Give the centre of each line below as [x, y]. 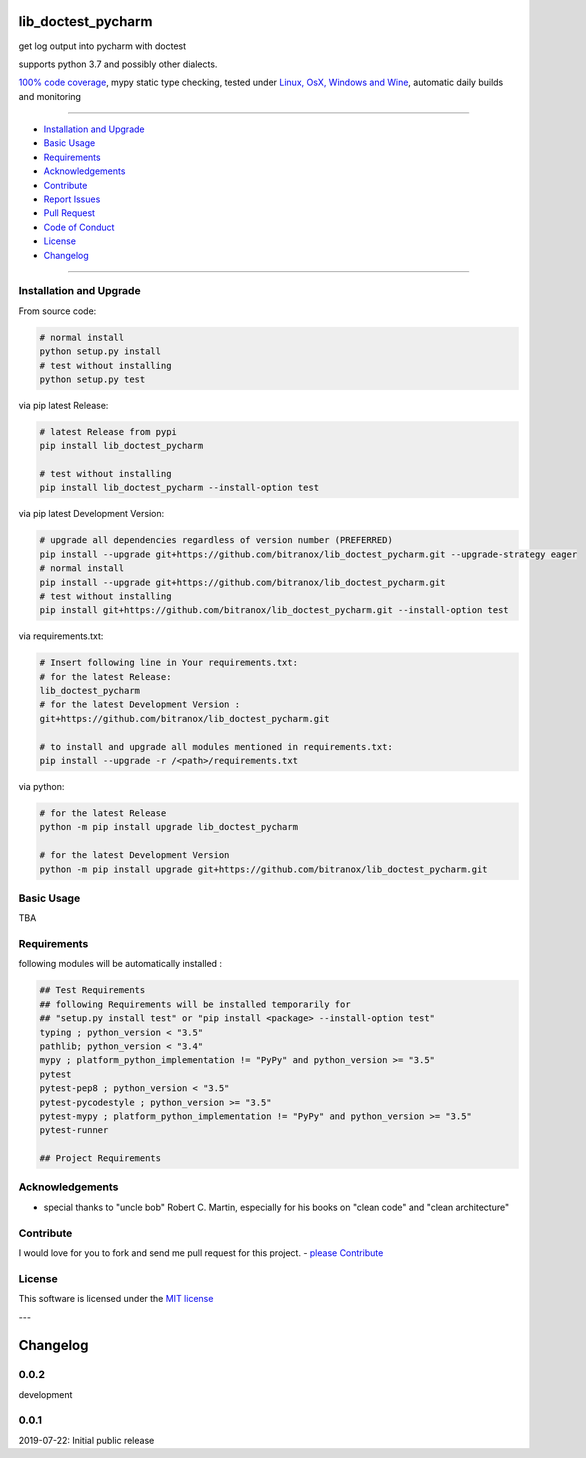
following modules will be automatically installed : [120, 964]
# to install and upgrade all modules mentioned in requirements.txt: [216, 746]
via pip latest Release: [63, 405]
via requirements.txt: [61, 636]
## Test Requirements [92, 990]
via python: [41, 787]
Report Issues [72, 199]
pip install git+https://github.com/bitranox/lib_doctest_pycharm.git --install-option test [274, 610]
